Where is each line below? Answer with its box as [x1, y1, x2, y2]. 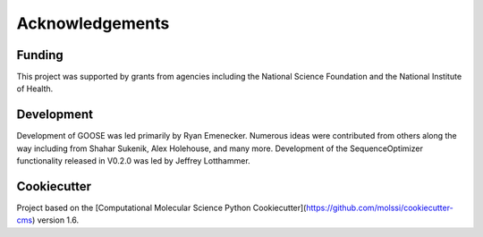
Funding [16, 47, 64, 63]
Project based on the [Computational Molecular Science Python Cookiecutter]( [16, 202, 307, 214]
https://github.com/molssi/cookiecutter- [305, 202, 453, 214]
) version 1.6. [31, 215, 80, 225]
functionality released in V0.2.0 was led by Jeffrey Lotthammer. [16, 156, 250, 166]
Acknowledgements [16, 13, 170, 33]
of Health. [16, 83, 54, 94]
